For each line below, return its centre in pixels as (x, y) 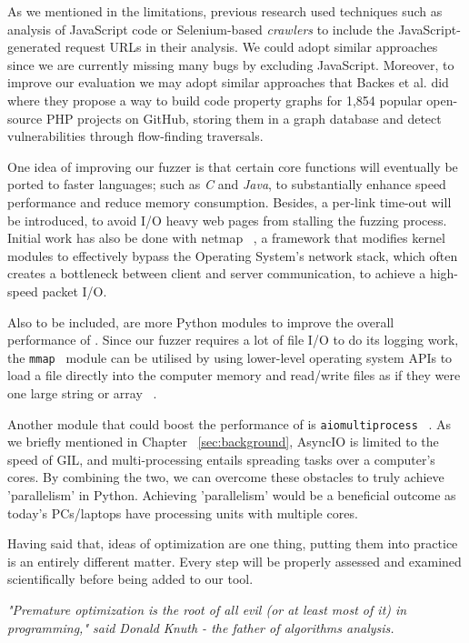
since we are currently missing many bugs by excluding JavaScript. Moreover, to (231, 64)
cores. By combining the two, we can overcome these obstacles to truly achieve (226, 477)
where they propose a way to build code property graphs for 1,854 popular (215, 100)
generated (35, 47)
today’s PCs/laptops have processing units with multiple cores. (183, 512)
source (25, 118)
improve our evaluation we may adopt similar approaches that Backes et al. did (228, 82)
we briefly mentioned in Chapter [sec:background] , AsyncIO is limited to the (223, 442)
